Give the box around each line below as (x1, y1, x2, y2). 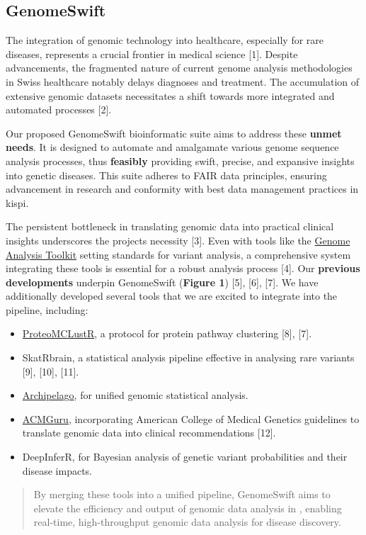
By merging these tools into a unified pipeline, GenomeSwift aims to (33, 487, 331, 502)
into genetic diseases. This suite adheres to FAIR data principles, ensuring (6, 167, 327, 182)
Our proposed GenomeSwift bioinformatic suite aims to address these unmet (6, 125, 342, 140)
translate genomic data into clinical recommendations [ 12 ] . (22, 425, 276, 440)
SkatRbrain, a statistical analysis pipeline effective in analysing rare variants (22, 350, 355, 365)
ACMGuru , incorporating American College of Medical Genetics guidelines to (22, 411, 360, 426)
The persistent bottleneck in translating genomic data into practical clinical (6, 219, 334, 234)
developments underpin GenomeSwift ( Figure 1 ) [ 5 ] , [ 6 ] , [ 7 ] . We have (6, 274, 319, 289)
